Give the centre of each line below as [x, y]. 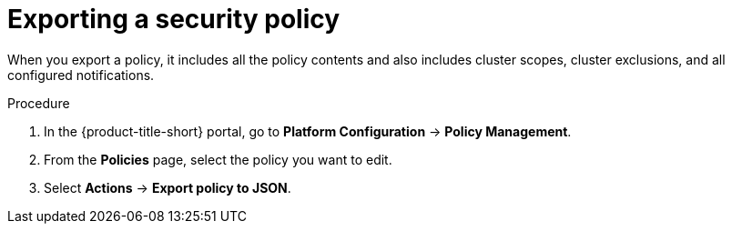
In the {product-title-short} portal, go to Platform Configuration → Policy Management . [308, 131]
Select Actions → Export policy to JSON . [168, 187]
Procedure [39, 103]
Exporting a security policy [174, 19]
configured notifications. [81, 75]
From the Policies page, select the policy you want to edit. [218, 159]
